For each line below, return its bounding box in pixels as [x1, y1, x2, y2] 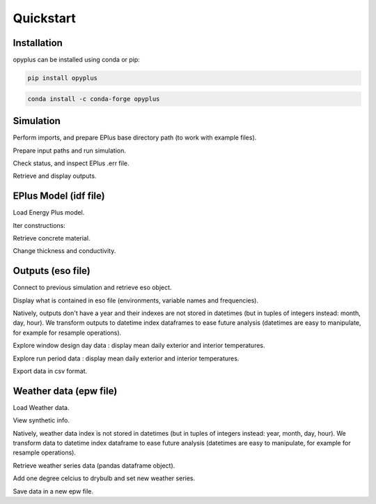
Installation [13, 37, 63, 49]
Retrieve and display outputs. [13, 171, 97, 181]
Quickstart [13, 10, 77, 26]
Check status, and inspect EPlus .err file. [13, 159, 130, 167]
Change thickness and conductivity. [13, 247, 116, 255]
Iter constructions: [13, 221, 66, 229]
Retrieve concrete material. [13, 234, 91, 242]
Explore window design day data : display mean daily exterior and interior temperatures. [13, 342, 265, 350]
